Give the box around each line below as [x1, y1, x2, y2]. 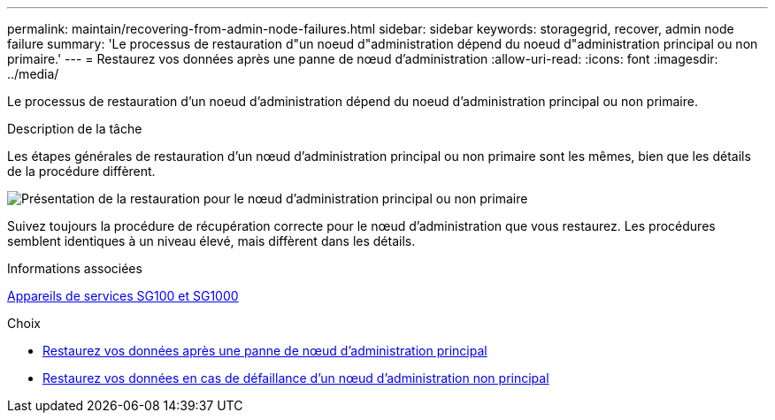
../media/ [7, 66, 59, 81]
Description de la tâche [7, 121, 142, 136]
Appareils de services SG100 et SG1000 [7, 288, 239, 303]
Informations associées [7, 261, 142, 276]
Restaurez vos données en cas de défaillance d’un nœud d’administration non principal [42, 370, 549, 386]
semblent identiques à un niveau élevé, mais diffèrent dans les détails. [7, 233, 416, 248]
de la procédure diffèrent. [7, 164, 156, 179]
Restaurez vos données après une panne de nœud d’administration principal [42, 343, 487, 358]
